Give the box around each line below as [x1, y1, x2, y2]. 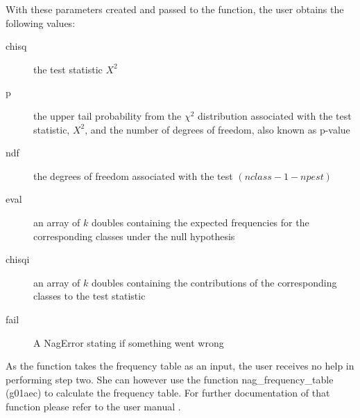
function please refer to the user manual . [6, 399, 181, 413]
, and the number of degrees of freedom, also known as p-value [85, 122, 350, 136]
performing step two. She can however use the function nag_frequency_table [6, 372, 334, 386]
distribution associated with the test [198, 108, 352, 122]
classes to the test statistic [33, 289, 146, 303]
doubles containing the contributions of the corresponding [91, 275, 337, 289]
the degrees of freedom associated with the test [33, 168, 233, 183]
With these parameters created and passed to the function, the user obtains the [6, 2, 344, 16]
